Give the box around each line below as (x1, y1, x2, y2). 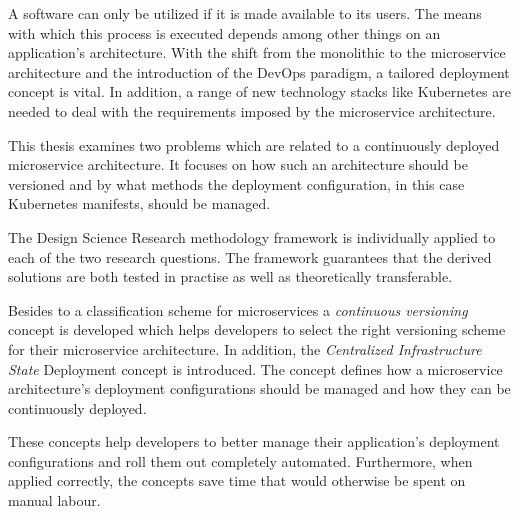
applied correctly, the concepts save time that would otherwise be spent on (8, 470, 466, 491)
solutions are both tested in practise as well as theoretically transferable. (8, 266, 453, 287)
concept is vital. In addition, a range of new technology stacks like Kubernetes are (8, 81, 511, 102)
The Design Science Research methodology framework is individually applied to (8, 226, 496, 247)
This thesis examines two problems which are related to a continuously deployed (8, 134, 500, 155)
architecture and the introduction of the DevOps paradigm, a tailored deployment (8, 61, 510, 82)
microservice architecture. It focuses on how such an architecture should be (8, 154, 468, 175)
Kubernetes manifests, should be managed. (8, 193, 271, 214)
